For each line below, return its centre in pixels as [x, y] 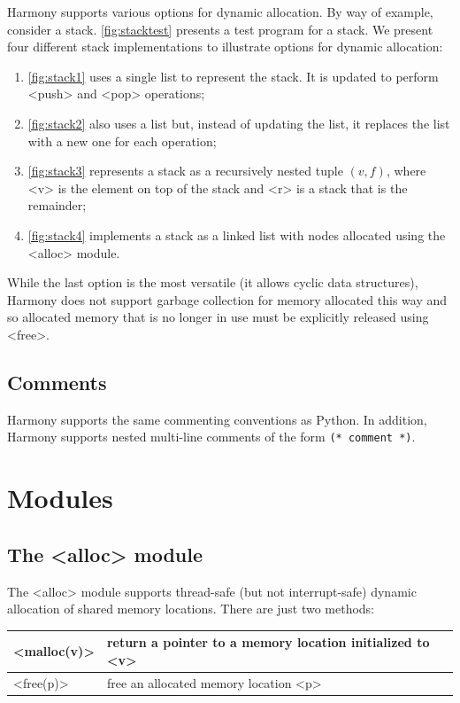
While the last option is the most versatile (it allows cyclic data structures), [213, 282]
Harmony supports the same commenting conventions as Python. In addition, [217, 419]
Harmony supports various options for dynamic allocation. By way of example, [220, 12]
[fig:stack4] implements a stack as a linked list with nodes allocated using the [237, 234]
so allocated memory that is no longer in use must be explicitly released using [218, 317]
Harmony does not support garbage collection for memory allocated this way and [227, 299]
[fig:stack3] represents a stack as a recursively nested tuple [185, 171]
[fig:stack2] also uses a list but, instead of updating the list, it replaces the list [239, 123]
